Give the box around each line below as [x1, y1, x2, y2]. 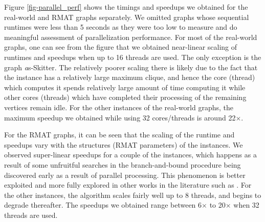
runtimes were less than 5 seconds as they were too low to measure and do [4, 22, 237, 32]
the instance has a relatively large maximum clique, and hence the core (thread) [4, 72, 255, 83]
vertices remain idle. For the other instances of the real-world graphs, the [4, 102, 233, 112]
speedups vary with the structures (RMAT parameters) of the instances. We [4, 139, 243, 150]
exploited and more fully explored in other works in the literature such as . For [4, 179, 252, 190]
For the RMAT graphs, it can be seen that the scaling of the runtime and [4, 129, 235, 140]
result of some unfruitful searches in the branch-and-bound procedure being [4, 159, 241, 170]
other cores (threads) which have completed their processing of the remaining [4, 92, 247, 103]
